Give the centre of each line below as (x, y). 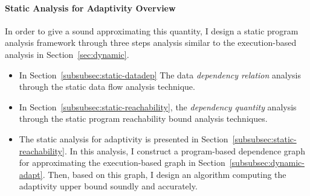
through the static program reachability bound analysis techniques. (143, 119)
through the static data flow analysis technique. (107, 87)
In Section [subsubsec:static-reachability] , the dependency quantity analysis (158, 106)
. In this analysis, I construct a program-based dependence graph (185, 150)
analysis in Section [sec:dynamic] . (67, 54)
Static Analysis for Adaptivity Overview (90, 8)
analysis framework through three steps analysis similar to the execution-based (151, 43)
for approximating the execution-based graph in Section (122, 163)
